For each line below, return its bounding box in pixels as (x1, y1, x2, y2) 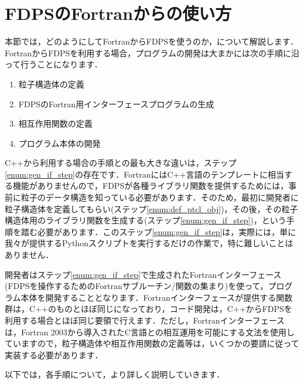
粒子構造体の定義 (18, 77, 84, 90)
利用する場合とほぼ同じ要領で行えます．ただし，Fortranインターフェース (5, 314, 285, 326)
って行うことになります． (5, 58, 103, 70)
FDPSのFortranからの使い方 (5, 1, 232, 25)
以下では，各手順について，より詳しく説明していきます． (5, 368, 225, 380)
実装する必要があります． (5, 348, 103, 361)
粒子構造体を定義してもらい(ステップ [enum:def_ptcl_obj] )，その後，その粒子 (5, 202, 298, 215)
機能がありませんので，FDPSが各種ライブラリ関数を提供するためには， (12, 179, 289, 192)
